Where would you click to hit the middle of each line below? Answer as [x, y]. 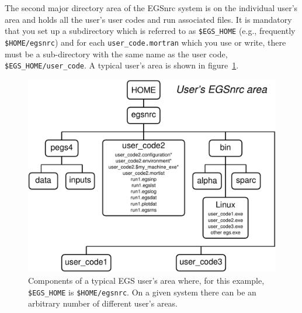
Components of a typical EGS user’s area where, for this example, [146, 280]
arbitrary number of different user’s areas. [103, 303]
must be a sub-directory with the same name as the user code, [116, 54]
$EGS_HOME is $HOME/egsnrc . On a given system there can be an [142, 292]
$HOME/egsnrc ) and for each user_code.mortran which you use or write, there [145, 42]
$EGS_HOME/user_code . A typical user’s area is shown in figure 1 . [122, 65]
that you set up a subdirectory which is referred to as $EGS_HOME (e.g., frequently [150, 31]
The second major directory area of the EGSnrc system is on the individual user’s [151, 8]
